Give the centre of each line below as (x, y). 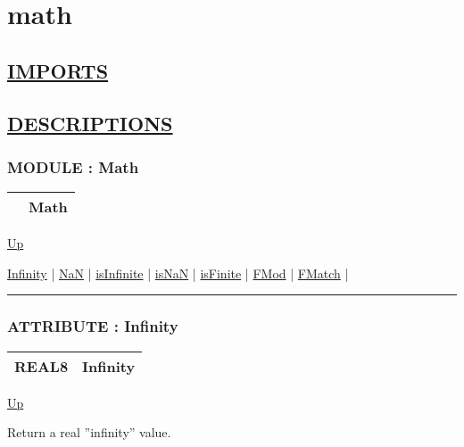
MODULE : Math (73, 166)
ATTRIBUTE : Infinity (93, 326)
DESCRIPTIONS (90, 123)
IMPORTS (58, 70)
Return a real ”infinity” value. (89, 432)
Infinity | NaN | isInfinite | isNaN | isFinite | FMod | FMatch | (178, 273)
